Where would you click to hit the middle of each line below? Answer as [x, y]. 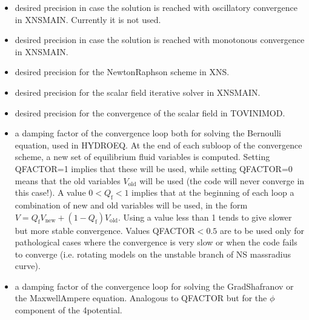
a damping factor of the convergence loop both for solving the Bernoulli [148, 133]
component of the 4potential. [68, 310]
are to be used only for [262, 230]
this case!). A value [50, 192]
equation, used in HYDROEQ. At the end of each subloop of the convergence [158, 145]
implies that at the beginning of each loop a [213, 192]
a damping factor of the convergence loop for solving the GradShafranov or [154, 286]
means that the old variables [68, 180]
